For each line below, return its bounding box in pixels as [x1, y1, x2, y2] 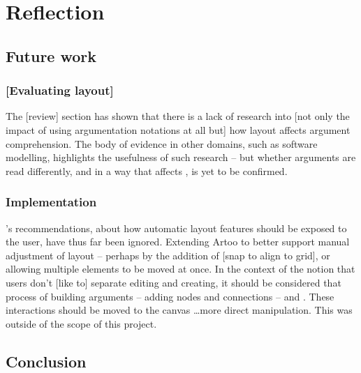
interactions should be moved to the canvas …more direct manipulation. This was [6, 303, 353, 317]
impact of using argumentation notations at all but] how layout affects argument [6, 122, 351, 137]
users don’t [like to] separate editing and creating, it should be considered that [6, 275, 341, 289]
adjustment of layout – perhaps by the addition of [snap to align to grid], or [6, 248, 330, 262]
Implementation [6, 193, 97, 211]
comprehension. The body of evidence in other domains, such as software [6, 136, 318, 151]
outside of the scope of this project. [6, 316, 157, 330]
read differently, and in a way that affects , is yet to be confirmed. [6, 163, 288, 178]
